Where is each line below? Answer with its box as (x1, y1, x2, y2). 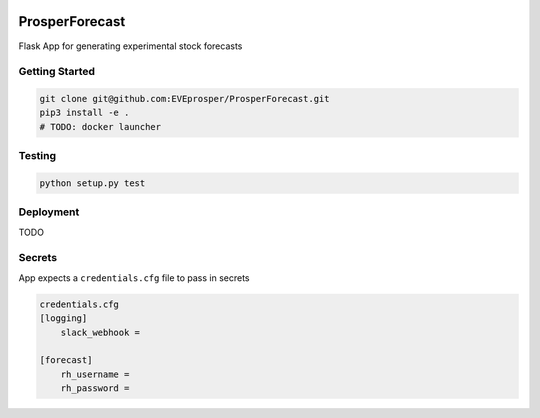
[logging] (39, 313, 88, 324)
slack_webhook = (60, 326, 140, 338)
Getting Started (18, 65, 95, 79)
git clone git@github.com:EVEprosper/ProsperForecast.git (39, 93, 330, 105)
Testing (18, 149, 57, 163)
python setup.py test (39, 177, 146, 189)
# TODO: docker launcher (39, 121, 162, 132)
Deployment (18, 205, 80, 219)
